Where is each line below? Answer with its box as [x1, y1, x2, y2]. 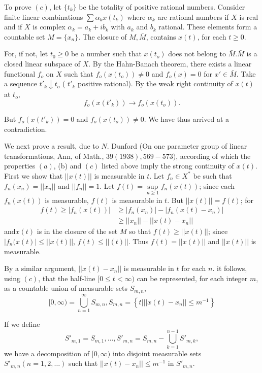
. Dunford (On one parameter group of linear [107, 141, 247, 151]
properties [4, 160, 36, 171]
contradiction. [4, 123, 47, 134]
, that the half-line [38, 273, 95, 283]
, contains [146, 31, 176, 42]
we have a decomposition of [4, 348, 90, 358]
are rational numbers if [157, 11, 229, 22]
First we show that [4, 170, 63, 181]
